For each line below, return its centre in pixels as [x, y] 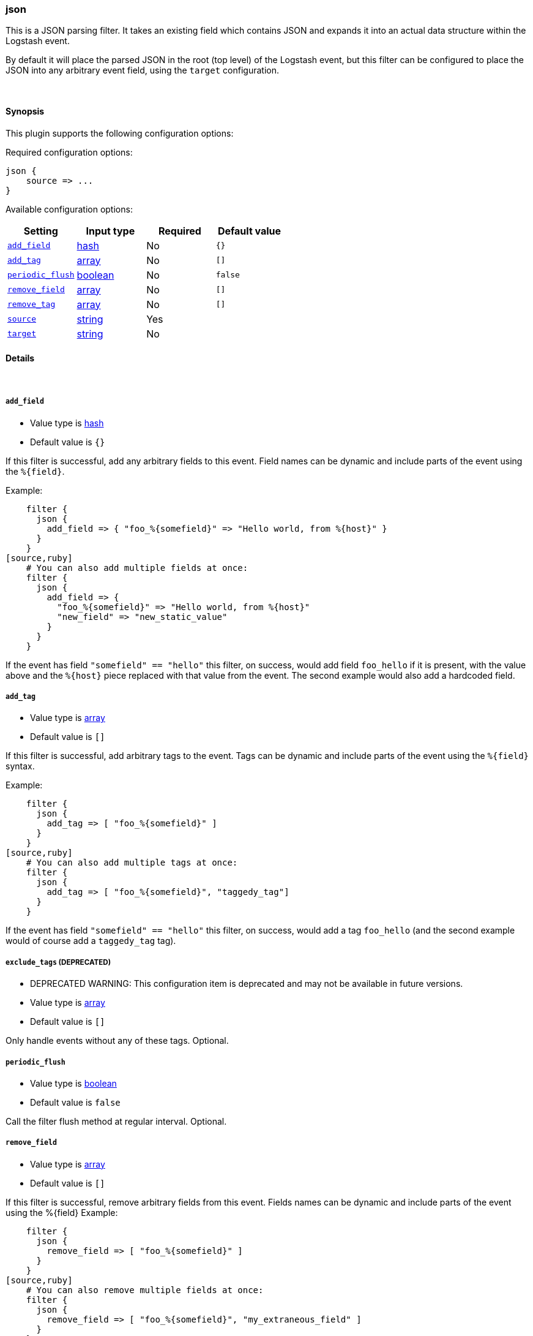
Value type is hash [67, 423]
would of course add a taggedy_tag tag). [91, 941]
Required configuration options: [69, 152]
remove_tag [32, 304]
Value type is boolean [73, 1083]
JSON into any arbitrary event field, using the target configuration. [142, 70]
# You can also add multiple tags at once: [132, 863]
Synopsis [25, 111]
